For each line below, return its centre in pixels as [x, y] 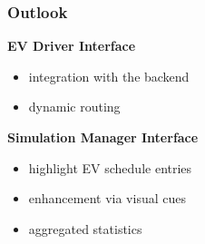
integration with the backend [109, 76]
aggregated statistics [85, 228]
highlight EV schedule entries [110, 167]
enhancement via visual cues [107, 198]
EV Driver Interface [72, 46]
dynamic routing [74, 107]
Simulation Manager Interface [103, 137]
